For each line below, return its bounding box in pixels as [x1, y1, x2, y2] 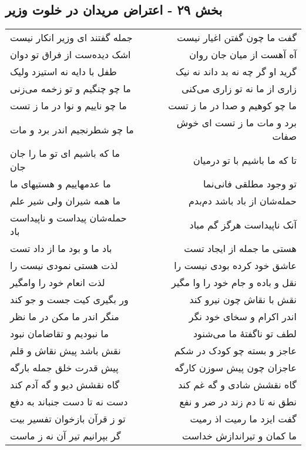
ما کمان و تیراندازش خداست [182, 429, 297, 443]
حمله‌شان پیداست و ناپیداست [10, 211, 127, 225]
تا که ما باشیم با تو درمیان [193, 153, 297, 167]
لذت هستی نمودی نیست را [10, 258, 118, 273]
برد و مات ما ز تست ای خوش [176, 116, 297, 130]
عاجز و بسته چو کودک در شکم [174, 344, 297, 358]
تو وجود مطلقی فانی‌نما [203, 177, 297, 191]
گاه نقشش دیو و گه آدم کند [10, 378, 120, 392]
